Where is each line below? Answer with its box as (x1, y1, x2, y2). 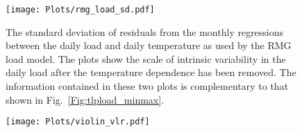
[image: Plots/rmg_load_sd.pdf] (6, 5, 155, 15)
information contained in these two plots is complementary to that (6, 79, 289, 93)
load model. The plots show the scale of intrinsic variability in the (6, 51, 286, 66)
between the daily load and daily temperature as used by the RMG (6, 38, 292, 53)
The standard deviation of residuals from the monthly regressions (6, 24, 284, 39)
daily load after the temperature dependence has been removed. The (6, 65, 296, 79)
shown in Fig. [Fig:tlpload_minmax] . (6, 92, 165, 106)
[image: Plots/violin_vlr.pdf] (6, 117, 150, 127)
